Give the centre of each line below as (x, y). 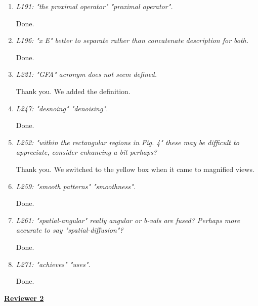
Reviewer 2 (24, 298)
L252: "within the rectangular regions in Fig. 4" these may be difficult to (127, 142)
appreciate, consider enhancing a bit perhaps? (86, 152)
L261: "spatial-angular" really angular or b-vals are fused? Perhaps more (128, 220)
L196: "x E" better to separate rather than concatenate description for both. (132, 40)
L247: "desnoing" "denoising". (62, 108)
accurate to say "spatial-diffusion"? (70, 230)
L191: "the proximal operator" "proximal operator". (94, 6)
